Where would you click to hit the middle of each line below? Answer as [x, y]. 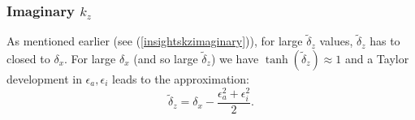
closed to [28, 59]
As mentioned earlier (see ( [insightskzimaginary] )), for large [155, 41]
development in [44, 79]
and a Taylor [377, 59]
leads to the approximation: [181, 79]
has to [385, 41]
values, [336, 41]
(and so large [166, 59]
